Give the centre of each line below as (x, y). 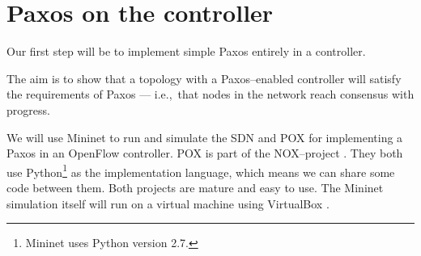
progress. (28, 109)
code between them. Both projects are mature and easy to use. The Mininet (195, 187)
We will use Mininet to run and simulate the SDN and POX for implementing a (205, 137)
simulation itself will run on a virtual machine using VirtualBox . (168, 203)
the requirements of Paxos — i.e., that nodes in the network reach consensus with (210, 94)
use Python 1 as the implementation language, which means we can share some (201, 170)
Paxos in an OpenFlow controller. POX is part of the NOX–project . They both (205, 153)
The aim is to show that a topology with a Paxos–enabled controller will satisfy (204, 78)
